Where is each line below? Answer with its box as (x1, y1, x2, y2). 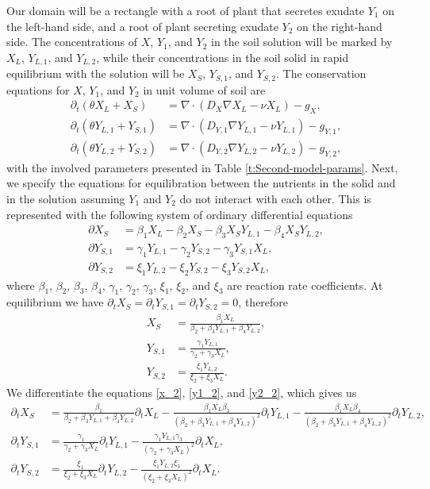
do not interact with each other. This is (179, 190, 371, 206)
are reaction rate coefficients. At (227, 276, 383, 293)
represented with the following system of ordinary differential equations (6, 206, 353, 222)
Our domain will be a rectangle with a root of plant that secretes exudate (6, 2, 365, 18)
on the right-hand (297, 17, 382, 34)
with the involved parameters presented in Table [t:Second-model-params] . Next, (6, 159, 398, 175)
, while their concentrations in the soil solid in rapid (96, 48, 349, 65)
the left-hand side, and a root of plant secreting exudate (6, 17, 278, 34)
